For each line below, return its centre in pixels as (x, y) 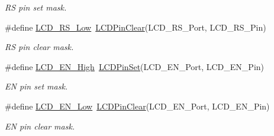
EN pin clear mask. (40, 126)
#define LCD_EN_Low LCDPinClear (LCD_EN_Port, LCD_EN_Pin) (137, 106)
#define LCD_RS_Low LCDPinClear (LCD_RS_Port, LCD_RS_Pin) (136, 27)
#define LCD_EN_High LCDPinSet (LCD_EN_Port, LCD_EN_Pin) (135, 66)
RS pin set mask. (36, 7)
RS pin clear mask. (39, 47)
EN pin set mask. (36, 86)
